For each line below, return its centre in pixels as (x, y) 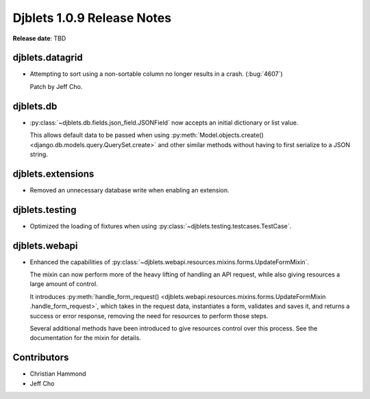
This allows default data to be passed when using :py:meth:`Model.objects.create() (147, 135)
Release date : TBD (39, 38)
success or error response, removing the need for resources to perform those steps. (149, 316)
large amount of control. (64, 284)
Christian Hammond (58, 374)
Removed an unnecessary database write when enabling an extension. (129, 190)
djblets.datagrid (48, 58)
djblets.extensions (53, 173)
